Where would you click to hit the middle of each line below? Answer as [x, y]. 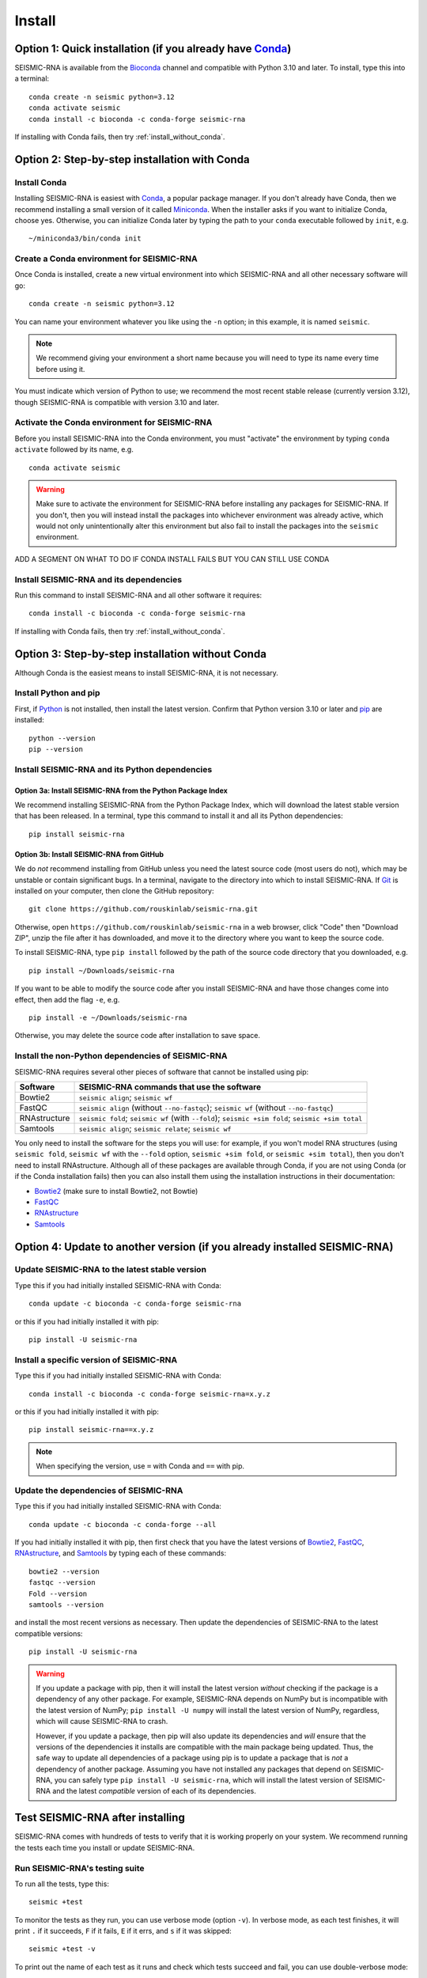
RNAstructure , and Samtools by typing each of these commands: [121, 1553]
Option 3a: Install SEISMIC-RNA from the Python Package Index [121, 790]
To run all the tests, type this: [62, 1884]
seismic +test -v [62, 1949]
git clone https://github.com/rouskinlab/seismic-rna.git [144, 909]
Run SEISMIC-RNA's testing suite [80, 1868]
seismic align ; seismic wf [126, 1097]
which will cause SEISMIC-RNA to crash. [102, 1722]
